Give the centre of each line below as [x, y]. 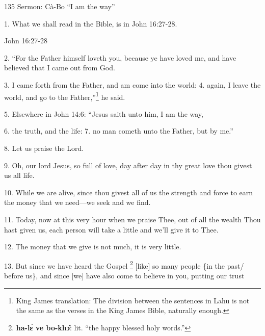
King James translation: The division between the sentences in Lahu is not [133, 300]
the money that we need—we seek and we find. [77, 202]
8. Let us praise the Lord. [44, 148]
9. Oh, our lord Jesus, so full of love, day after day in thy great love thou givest [128, 165]
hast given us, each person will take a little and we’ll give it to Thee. [111, 229]
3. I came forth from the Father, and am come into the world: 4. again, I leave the [132, 84]
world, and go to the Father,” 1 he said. [65, 96]
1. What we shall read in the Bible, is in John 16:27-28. [91, 23]
